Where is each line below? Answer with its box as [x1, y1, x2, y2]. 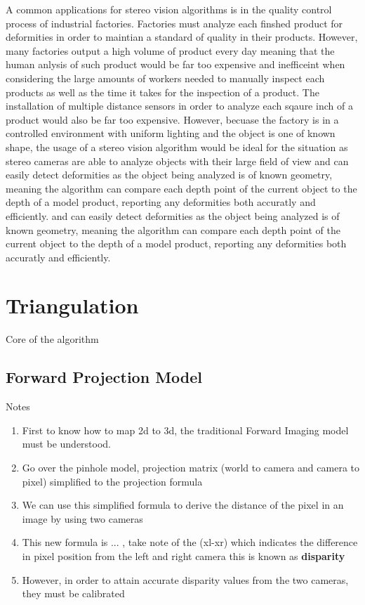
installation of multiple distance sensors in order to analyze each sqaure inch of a [6, 98, 353, 113]
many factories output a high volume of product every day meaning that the [6, 43, 335, 58]
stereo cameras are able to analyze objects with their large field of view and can [6, 153, 349, 168]
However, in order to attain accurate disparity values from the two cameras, [22, 572, 349, 587]
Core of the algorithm [6, 332, 99, 346]
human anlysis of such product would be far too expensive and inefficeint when [6, 57, 345, 72]
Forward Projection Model [6, 366, 203, 388]
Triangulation [6, 291, 139, 320]
